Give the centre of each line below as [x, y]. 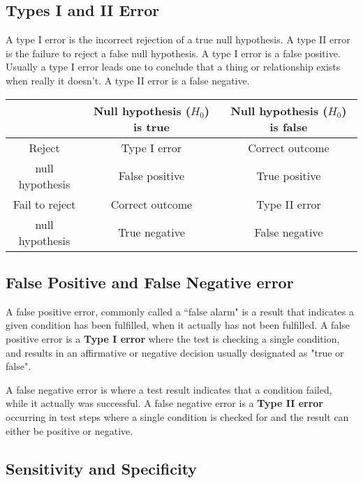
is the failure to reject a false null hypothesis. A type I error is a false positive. [173, 53]
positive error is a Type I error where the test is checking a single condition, [173, 338]
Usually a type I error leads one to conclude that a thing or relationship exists [173, 67]
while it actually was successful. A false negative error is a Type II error [164, 403]
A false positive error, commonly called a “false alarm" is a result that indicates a [180, 311]
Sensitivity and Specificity [102, 468]
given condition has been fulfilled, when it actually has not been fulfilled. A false [178, 325]
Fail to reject [44, 204]
